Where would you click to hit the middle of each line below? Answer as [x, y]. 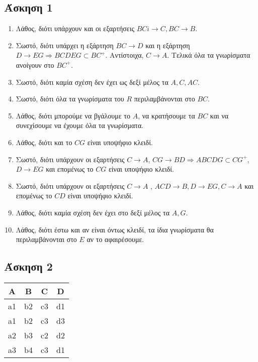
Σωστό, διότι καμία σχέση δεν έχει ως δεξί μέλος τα [92, 82]
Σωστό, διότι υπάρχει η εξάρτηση [65, 45]
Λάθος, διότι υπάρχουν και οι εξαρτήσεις [75, 28]
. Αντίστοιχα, [124, 55]
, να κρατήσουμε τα [166, 115]
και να [219, 115]
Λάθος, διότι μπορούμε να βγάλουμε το [73, 115]
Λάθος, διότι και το [44, 142]
